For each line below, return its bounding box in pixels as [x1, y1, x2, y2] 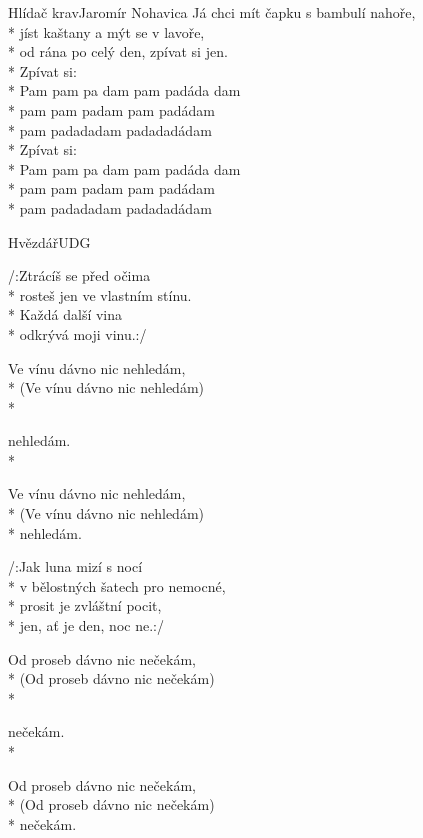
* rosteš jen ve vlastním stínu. [8, 284, 192, 305]
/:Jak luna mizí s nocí [8, 556, 143, 577]
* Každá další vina [8, 304, 123, 325]
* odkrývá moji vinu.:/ [8, 323, 147, 344]
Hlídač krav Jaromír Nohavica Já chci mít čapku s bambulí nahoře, [8, 2, 416, 22]
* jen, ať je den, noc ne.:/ [8, 615, 164, 636]
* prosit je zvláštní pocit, [8, 595, 162, 616]
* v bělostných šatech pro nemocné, [8, 575, 226, 596]
